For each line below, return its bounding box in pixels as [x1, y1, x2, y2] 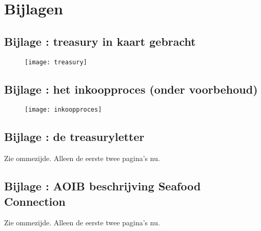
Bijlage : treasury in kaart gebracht [4, 33, 196, 49]
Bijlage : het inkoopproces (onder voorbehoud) [4, 81, 258, 97]
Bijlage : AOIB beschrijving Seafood [4, 178, 201, 194]
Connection [4, 193, 66, 209]
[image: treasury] [25, 58, 87, 66]
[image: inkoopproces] [25, 106, 102, 114]
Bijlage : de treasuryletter [4, 129, 145, 145]
